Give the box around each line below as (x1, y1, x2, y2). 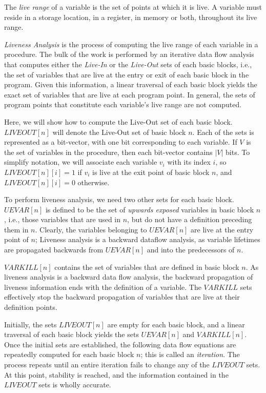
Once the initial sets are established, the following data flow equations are (4, 339, 236, 349)
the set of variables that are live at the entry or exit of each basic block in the (4, 69, 249, 80)
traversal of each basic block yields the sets (4, 329, 139, 340)
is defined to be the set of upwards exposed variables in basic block (45, 204, 254, 214)
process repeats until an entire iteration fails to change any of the (4, 359, 210, 369)
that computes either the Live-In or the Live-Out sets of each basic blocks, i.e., (4, 58, 252, 69)
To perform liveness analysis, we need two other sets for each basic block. (4, 194, 234, 205)
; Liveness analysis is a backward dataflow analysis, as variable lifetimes (35, 234, 260, 245)
